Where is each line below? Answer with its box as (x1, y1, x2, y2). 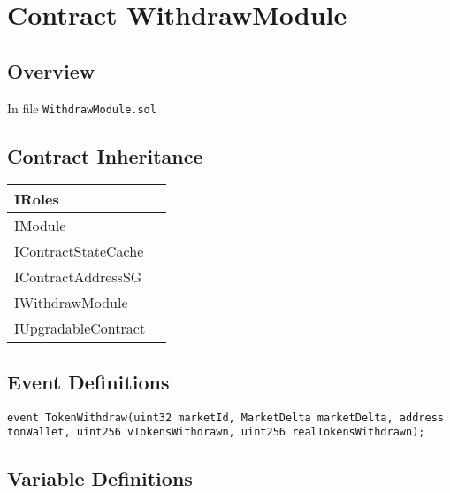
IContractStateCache (14, 241, 144, 262)
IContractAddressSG (14, 266, 142, 288)
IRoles (14, 189, 59, 210)
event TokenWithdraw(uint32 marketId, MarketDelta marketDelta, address (7, 411, 444, 424)
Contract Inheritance (7, 142, 203, 169)
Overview (7, 57, 95, 84)
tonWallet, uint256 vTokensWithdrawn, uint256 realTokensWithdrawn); (7, 426, 425, 439)
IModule (14, 215, 66, 236)
